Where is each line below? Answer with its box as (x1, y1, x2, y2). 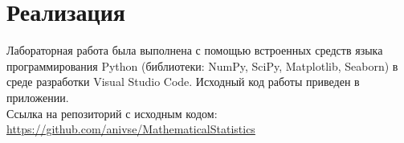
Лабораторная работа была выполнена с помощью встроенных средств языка (6, 42, 383, 59)
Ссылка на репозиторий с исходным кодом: (6, 104, 218, 121)
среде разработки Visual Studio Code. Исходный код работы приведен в (6, 73, 360, 90)
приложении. (6, 88, 69, 105)
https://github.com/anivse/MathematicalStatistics (6, 121, 255, 137)
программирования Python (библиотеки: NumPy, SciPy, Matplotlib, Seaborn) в (6, 57, 398, 74)
